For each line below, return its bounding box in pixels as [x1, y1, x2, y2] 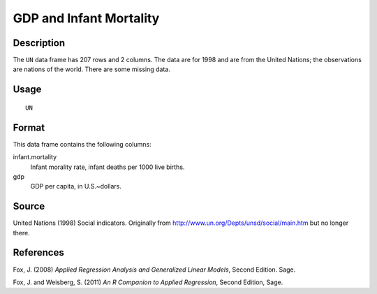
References [13, 247, 64, 258]
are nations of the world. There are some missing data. [13, 65, 170, 73]
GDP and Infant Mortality [13, 10, 160, 26]
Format [13, 122, 45, 133]
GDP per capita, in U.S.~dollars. [30, 182, 121, 191]
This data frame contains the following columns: [13, 140, 151, 148]
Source [13, 200, 45, 212]
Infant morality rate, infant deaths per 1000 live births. [30, 163, 185, 171]
